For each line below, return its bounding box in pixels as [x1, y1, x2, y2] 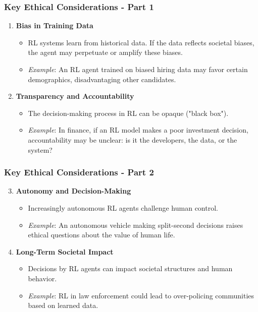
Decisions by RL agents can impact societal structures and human [28, 263, 233, 274]
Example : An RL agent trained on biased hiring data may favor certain [28, 64, 248, 74]
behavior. [28, 273, 57, 283]
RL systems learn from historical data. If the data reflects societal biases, [28, 37, 254, 47]
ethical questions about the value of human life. [28, 229, 175, 240]
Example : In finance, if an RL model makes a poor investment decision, [28, 124, 248, 135]
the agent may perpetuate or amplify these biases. [28, 47, 183, 57]
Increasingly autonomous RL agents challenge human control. [28, 202, 218, 213]
